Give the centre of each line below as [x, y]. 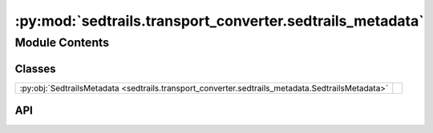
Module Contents [62, 42]
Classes [35, 69]
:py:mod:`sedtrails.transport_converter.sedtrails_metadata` [219, 21]
